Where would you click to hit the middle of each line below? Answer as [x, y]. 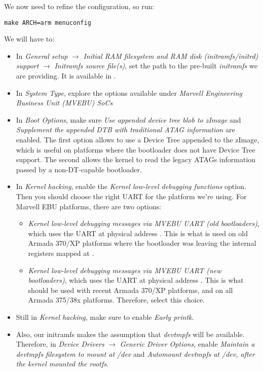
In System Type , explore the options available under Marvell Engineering [129, 92]
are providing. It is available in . [66, 76]
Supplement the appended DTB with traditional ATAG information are [125, 129]
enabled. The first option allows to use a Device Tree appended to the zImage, [138, 139]
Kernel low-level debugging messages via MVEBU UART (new [125, 270]
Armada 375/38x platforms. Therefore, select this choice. [117, 300]
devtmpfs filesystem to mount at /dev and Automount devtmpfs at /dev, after [135, 354]
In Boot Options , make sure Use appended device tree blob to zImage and [128, 119]
